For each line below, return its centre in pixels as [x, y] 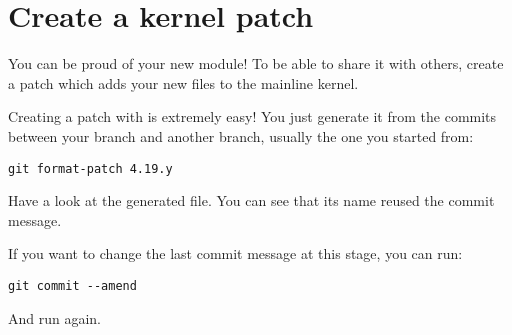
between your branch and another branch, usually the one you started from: [241, 135]
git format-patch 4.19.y [90, 168]
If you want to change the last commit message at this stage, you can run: [235, 253]
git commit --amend [72, 285]
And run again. [55, 317]
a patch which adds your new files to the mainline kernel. [183, 82]
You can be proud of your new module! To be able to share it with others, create [256, 63]
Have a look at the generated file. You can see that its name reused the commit [251, 200]
